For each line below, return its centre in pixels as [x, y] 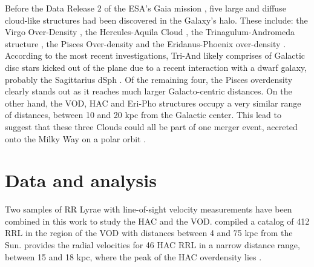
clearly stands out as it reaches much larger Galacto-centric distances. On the [149, 91]
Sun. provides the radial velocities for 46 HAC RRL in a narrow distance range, [152, 245]
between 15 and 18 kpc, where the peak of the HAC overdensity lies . [133, 256]
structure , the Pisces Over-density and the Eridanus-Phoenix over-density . [146, 43]
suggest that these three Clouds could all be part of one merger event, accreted [151, 126]
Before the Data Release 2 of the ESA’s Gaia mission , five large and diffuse [146, 8]
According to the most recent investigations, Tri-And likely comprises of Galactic [155, 55]
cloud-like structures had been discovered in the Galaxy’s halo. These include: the [156, 20]
